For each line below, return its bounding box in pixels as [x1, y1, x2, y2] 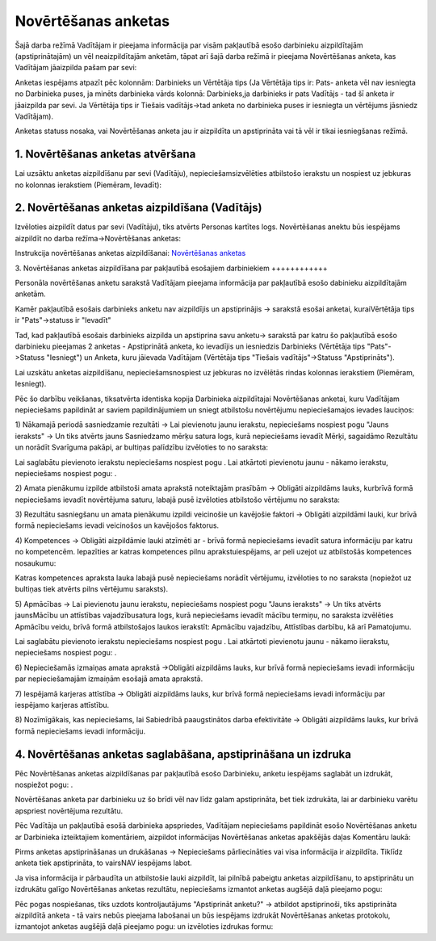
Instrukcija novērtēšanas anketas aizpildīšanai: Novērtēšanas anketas [15, 249, 246, 258]
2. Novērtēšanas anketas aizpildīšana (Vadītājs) [15, 201, 262, 215]
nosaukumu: [15, 558, 57, 568]
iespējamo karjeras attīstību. [15, 700, 110, 709]
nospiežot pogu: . [15, 780, 73, 790]
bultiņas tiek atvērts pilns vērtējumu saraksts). [15, 584, 169, 594]
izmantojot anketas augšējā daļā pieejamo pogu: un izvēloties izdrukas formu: [15, 922, 274, 931]
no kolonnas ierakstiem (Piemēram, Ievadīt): [15, 180, 161, 190]
